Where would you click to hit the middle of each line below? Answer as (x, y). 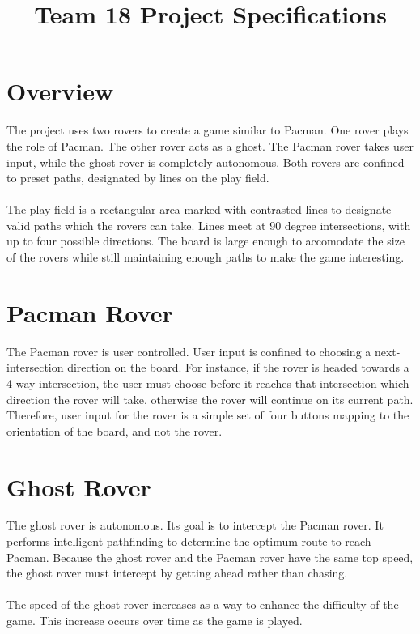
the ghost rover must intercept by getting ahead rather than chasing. (177, 573)
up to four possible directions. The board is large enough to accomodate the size (206, 241)
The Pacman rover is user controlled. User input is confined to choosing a (189, 351)
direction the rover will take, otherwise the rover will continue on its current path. (210, 399)
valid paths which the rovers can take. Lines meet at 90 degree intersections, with (209, 225)
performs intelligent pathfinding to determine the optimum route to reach (189, 541)
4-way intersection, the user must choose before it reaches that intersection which (208, 383)
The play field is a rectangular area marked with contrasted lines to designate (199, 209)
